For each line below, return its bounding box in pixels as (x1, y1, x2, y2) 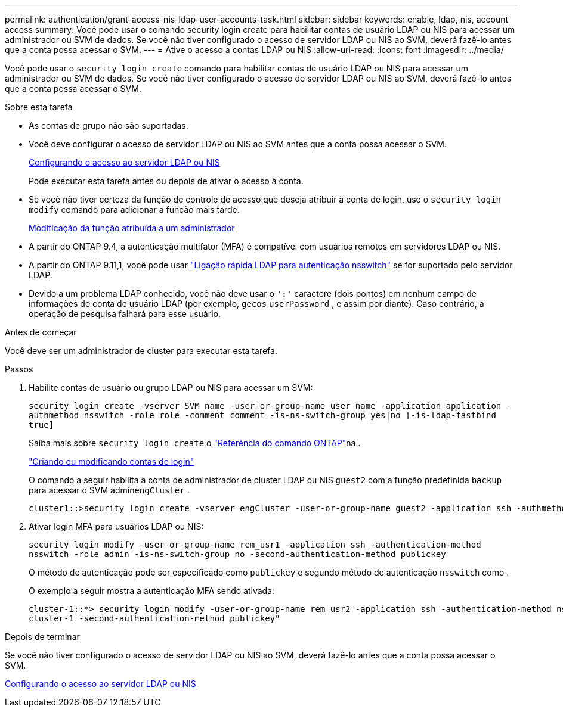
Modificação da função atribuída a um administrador (29, 223, 235, 233)
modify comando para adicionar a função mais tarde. (29, 204, 240, 214)
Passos (5, 364, 33, 374)
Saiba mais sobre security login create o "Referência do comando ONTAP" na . (29, 438, 361, 448)
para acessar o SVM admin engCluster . (29, 485, 190, 495)
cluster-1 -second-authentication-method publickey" (29, 614, 280, 623)
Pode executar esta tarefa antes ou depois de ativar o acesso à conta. (29, 176, 304, 186)
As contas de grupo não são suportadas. (29, 120, 188, 130)
